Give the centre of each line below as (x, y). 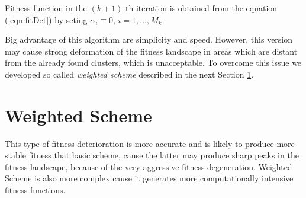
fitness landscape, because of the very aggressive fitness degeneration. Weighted (149, 166)
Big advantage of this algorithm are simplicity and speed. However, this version (149, 39)
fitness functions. (35, 190)
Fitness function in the (46, 8)
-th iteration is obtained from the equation (200, 8)
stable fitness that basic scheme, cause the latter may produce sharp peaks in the (152, 155)
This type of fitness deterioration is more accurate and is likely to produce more (150, 143)
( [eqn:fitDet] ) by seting (46, 19)
